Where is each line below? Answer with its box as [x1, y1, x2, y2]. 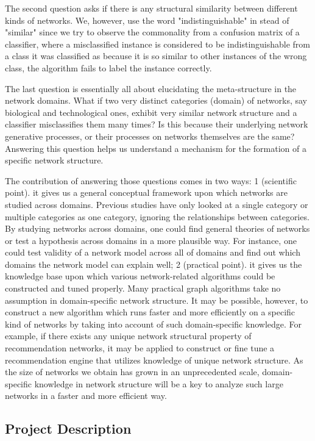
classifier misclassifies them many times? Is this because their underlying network [5, 118, 308, 131]
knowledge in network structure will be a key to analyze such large [34, 377, 283, 390]
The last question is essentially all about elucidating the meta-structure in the [5, 82, 297, 95]
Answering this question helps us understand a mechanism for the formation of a [5, 142, 306, 154]
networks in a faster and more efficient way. [5, 389, 167, 402]
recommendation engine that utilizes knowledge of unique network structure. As [5, 353, 303, 366]
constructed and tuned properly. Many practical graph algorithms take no [5, 282, 281, 295]
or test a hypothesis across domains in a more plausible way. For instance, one [5, 234, 297, 246]
